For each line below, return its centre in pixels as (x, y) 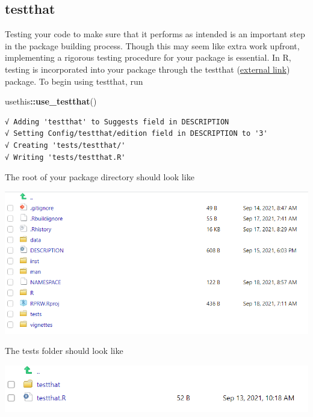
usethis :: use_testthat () (51, 101)
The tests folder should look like (64, 351)
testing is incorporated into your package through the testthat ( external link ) (147, 69)
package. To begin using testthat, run (74, 81)
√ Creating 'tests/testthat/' (65, 145)
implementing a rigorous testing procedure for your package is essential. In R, (148, 57)
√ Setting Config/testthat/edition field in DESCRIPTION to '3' (136, 134)
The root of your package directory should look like (100, 177)
